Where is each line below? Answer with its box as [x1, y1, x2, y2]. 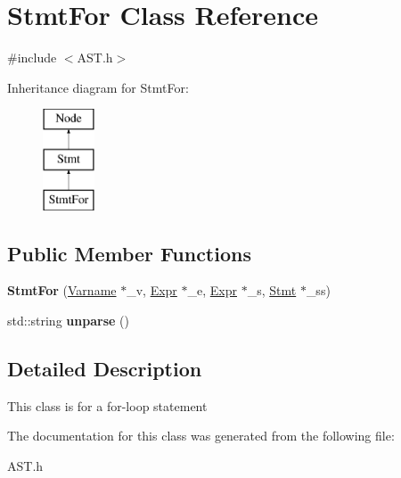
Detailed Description [7, 355, 202, 383]
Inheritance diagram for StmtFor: [7, 78, 189, 96]
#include [7, 48, 57, 67]
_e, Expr [187, 281, 237, 300]
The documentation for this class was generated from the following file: [7, 426, 395, 445]
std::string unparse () [7, 311, 129, 330]
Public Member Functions [7, 239, 251, 267]
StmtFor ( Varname [7, 281, 117, 300]
